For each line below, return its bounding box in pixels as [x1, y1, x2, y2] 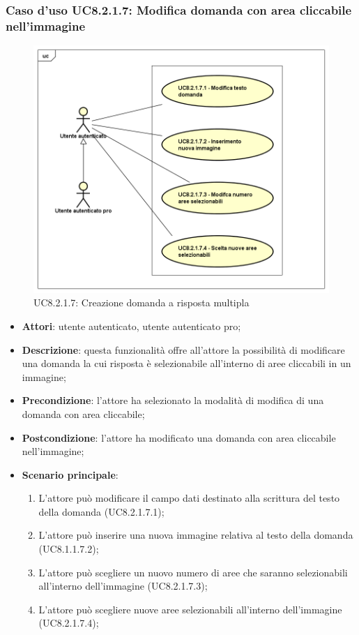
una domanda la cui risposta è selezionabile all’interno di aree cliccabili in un [22, 356, 351, 371]
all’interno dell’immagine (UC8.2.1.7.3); [38, 578, 208, 593]
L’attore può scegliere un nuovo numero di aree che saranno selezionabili [38, 565, 348, 579]
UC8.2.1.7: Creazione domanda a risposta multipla [33, 295, 250, 310]
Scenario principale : [22, 467, 119, 481]
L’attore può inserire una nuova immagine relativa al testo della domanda [38, 528, 353, 542]
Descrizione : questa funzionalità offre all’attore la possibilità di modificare [22, 342, 345, 357]
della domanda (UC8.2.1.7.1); [38, 504, 165, 518]
